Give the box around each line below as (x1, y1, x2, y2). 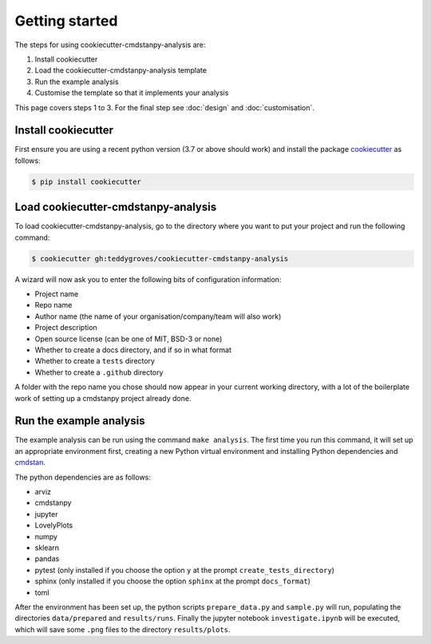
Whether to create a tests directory (34, 356, 156, 366)
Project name (34, 289, 79, 299)
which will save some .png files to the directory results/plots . (14, 624, 231, 634)
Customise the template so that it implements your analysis (34, 88, 229, 97)
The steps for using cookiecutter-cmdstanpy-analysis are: (14, 40, 206, 50)
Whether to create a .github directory (34, 368, 164, 377)
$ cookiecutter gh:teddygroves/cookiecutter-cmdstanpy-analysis (31, 254, 289, 263)
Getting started (14, 12, 118, 30)
